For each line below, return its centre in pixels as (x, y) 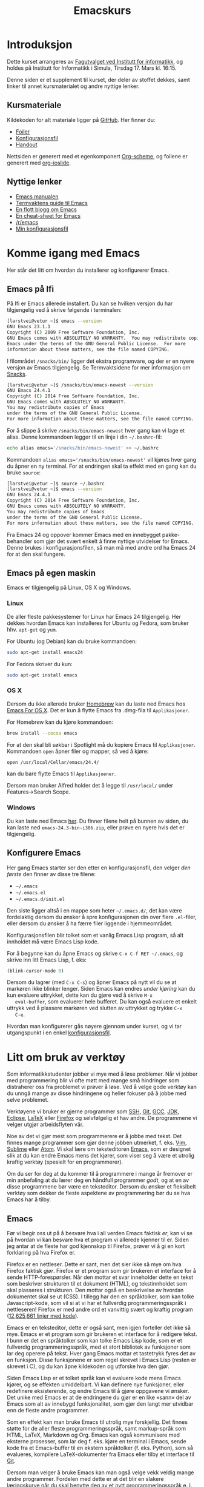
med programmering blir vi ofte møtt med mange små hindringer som (93, 1081)
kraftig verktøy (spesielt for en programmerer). (65, 1162)
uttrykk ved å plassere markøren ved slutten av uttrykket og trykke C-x (95, 1008)
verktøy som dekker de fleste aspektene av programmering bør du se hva (99, 1193)
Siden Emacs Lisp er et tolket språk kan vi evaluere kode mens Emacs (94, 1378)
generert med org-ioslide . (39, 163)
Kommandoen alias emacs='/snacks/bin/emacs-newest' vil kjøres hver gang (102, 459)
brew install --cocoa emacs (42, 733)
